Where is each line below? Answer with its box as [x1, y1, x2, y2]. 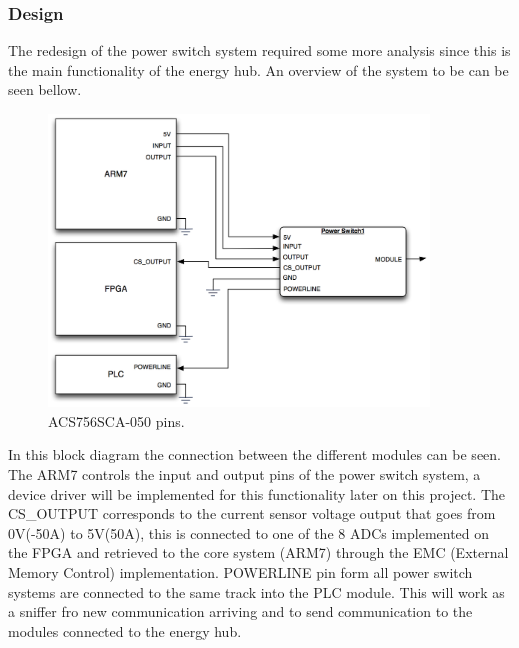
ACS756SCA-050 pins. [48, 410, 185, 431]
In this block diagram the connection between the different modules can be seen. [8, 444, 501, 465]
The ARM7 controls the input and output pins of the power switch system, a [8, 464, 481, 485]
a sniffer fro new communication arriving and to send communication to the [8, 601, 473, 622]
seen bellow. [8, 79, 82, 100]
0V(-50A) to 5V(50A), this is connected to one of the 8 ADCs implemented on [8, 522, 490, 543]
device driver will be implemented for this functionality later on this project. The [8, 483, 505, 504]
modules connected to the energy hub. [8, 620, 242, 641]
